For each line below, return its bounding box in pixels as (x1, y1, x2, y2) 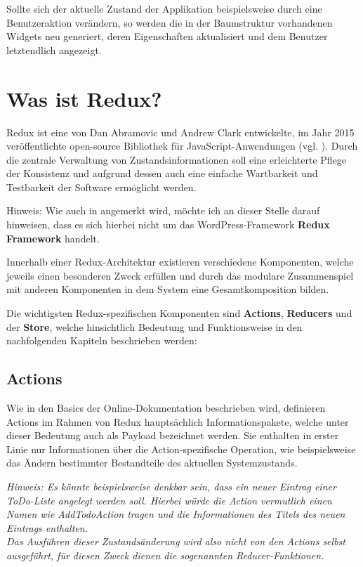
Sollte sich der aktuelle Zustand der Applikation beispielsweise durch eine (6, 1, 322, 15)
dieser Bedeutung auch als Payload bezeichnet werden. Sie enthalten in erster (6, 428, 339, 443)
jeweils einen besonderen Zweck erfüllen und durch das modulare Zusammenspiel (6, 268, 354, 282)
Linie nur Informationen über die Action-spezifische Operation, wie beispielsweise (6, 441, 356, 456)
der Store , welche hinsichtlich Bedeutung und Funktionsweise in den (6, 319, 303, 334)
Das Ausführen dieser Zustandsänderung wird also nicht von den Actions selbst (6, 534, 345, 549)
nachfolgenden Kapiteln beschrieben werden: (6, 333, 197, 348)
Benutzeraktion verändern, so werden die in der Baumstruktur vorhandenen (6, 15, 333, 30)
